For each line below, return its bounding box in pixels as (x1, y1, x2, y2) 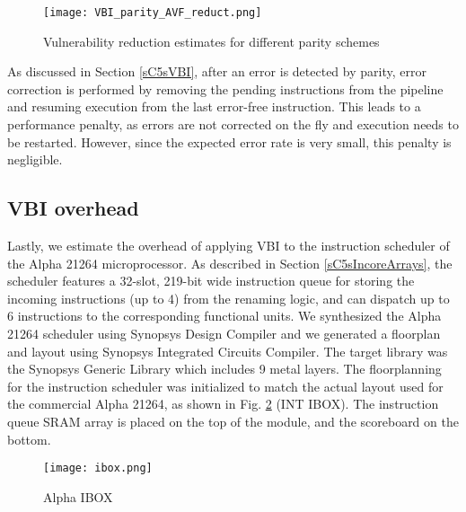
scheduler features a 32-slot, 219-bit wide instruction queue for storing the (7, 271, 415, 290)
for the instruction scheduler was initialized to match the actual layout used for (7, 376, 444, 395)
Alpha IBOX (43, 487, 113, 506)
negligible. (7, 150, 63, 169)
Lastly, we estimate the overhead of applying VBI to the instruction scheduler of (7, 236, 450, 255)
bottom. (7, 429, 51, 448)
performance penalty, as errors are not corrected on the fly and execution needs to (7, 115, 459, 134)
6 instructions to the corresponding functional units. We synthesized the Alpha (7, 306, 442, 325)
